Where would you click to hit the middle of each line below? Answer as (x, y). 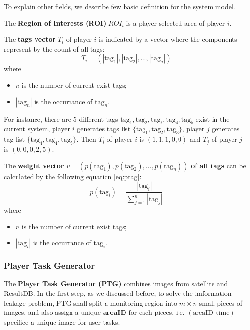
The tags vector (30, 39)
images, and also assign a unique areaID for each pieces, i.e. (94, 312)
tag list (14, 139)
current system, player (37, 129)
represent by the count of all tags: (54, 48)
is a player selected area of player (176, 23)
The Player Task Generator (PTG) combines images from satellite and (116, 284)
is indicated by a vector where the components (168, 39)
